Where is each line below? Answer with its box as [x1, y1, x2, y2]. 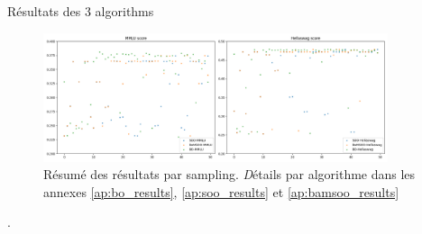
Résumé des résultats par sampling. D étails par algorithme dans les [43, 165, 416, 184]
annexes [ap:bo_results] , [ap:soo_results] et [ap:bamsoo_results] [43, 182, 399, 201]
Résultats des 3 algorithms [7, 2, 154, 20]
